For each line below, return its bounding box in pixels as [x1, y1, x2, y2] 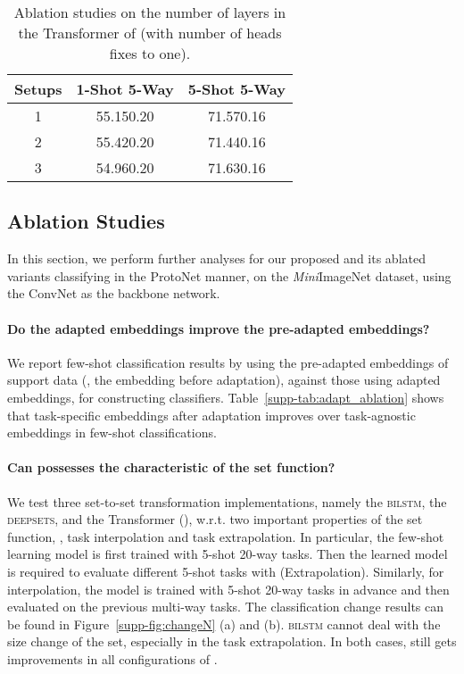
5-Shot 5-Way [187, 79, 286, 99]
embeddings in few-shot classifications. [7, 423, 217, 442]
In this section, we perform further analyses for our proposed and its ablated [7, 249, 426, 268]
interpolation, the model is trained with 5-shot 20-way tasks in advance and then [7, 579, 450, 598]
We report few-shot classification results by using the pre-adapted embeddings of [7, 353, 449, 371]
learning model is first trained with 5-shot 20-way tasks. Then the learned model [7, 545, 448, 563]
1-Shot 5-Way [76, 79, 174, 99]
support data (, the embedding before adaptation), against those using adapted [7, 370, 441, 389]
